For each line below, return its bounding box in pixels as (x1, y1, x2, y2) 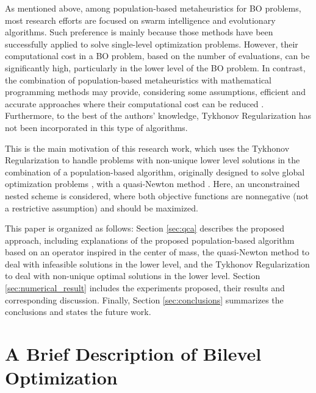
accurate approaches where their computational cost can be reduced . (5, 97, 264, 110)
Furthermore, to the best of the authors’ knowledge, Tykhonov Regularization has (5, 109, 312, 122)
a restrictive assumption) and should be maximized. (5, 201, 198, 214)
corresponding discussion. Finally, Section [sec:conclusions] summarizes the (5, 293, 284, 306)
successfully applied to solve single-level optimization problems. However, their (5, 37, 298, 50)
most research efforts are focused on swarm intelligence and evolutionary (5, 13, 276, 26)
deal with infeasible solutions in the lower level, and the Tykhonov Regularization (5, 257, 310, 270)
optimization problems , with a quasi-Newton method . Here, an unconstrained (5, 177, 300, 190)
